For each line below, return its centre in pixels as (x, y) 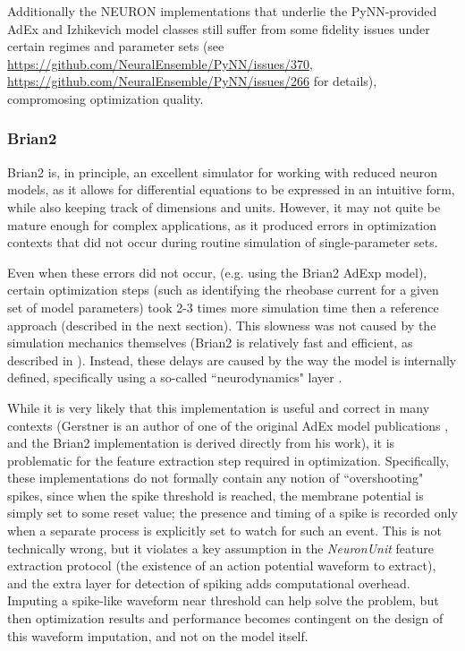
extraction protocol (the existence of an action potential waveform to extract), (222, 565)
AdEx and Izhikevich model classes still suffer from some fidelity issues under (219, 28)
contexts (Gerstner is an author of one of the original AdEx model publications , (228, 425)
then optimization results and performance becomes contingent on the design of (225, 618)
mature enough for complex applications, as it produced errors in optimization (222, 224)
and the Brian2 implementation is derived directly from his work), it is (201, 443)
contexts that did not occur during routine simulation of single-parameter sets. (223, 242)
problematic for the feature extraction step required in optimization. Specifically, (228, 460)
